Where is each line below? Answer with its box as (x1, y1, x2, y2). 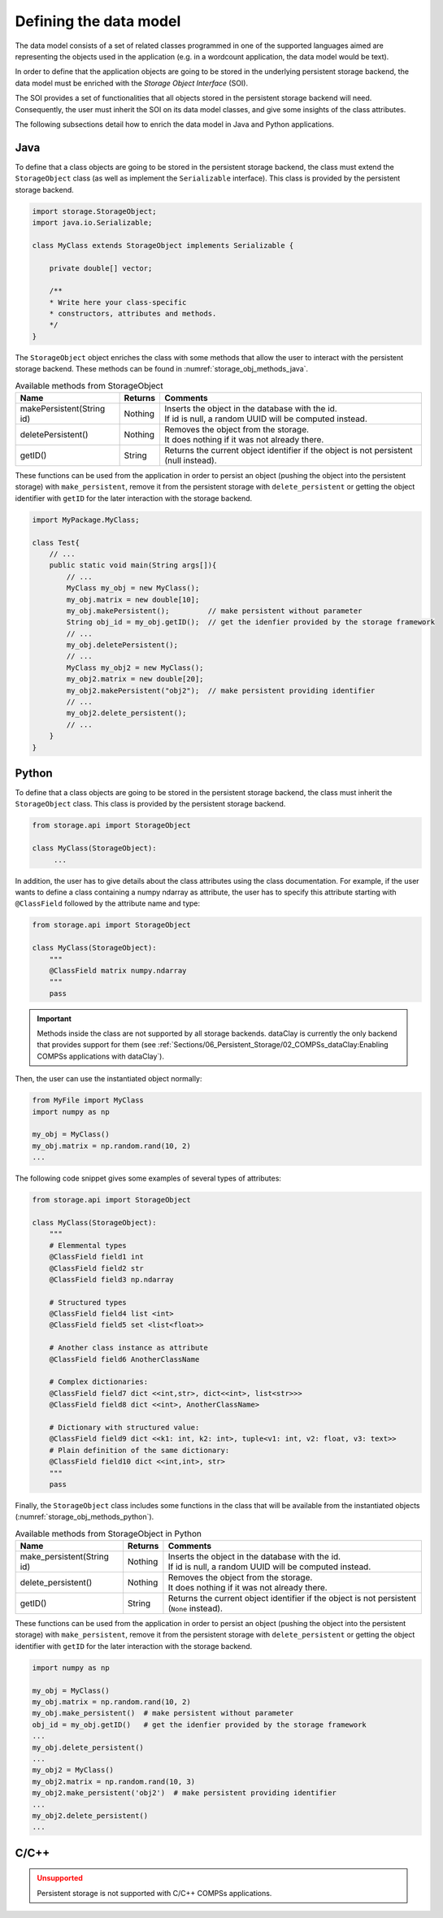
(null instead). (164, 455, 217, 466)
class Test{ (32, 537, 80, 547)
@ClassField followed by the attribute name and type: (15, 898, 201, 908)
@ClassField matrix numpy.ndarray (49, 966, 187, 975)
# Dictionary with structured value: (49, 1423, 200, 1432)
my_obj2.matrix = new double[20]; (66, 675, 204, 684)
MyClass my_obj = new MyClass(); (66, 584, 200, 593)
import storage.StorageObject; (32, 207, 158, 215)
